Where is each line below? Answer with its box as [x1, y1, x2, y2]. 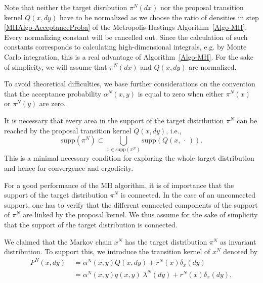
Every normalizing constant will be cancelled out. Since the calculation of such [4, 31, 248, 42]
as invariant [220, 236, 256, 247]
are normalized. [189, 61, 237, 72]
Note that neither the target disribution [4, 2, 127, 12]
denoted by [223, 246, 258, 257]
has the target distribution [125, 236, 207, 247]
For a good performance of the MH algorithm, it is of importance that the [4, 179, 234, 190]
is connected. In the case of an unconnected [120, 190, 255, 200]
